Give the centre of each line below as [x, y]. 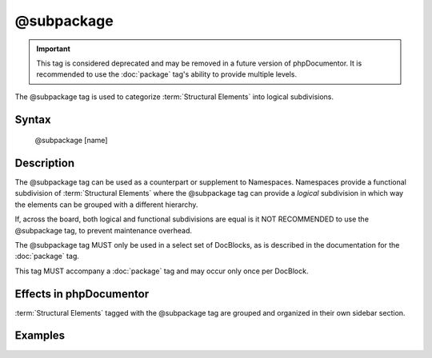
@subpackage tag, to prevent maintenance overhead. [103, 230]
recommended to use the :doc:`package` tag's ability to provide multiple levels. [167, 74]
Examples [40, 336]
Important [54, 49]
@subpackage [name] [71, 141]
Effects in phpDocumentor [82, 294]
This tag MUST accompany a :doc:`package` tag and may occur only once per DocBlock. [162, 271]
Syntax [33, 119]
